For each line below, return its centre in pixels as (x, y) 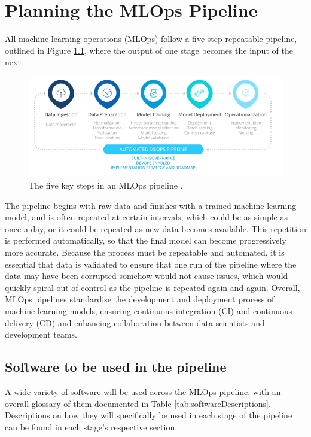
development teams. (41, 334)
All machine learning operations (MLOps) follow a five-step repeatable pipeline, (151, 39)
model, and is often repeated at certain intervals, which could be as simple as (146, 217)
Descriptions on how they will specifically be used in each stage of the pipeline (149, 415)
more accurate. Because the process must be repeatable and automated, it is (145, 252)
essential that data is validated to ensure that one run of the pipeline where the (151, 264)
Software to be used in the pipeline (116, 367)
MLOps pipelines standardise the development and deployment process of (140, 299)
